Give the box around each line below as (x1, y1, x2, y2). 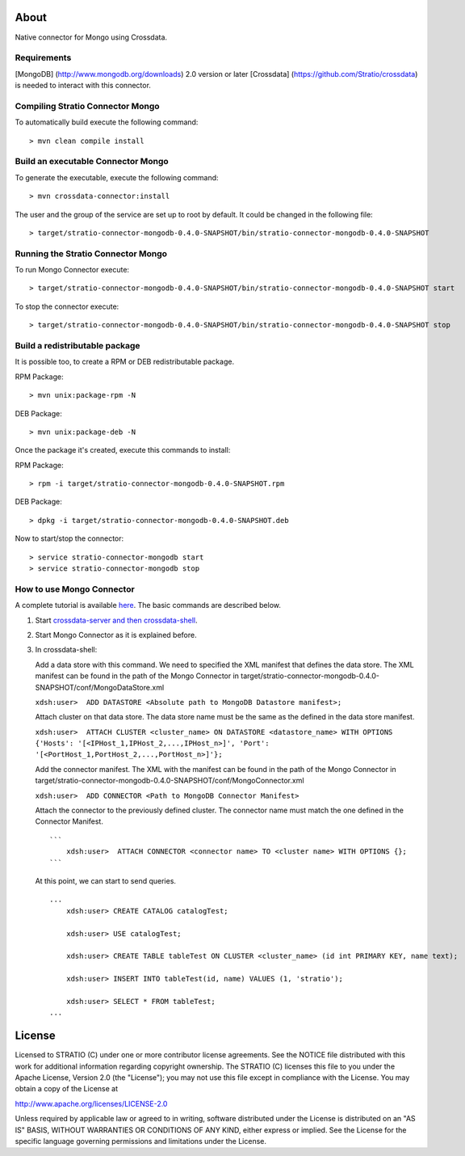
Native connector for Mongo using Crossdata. (15, 32, 168, 42)
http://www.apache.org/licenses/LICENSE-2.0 (15, 1099, 168, 1108)
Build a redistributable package (15, 340, 140, 351)
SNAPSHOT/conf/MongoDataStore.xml (35, 682, 165, 692)
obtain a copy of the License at (15, 1084, 119, 1094)
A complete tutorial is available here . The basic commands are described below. (15, 601, 282, 610)
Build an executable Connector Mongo (15, 156, 169, 167)
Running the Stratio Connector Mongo (15, 247, 168, 259)
